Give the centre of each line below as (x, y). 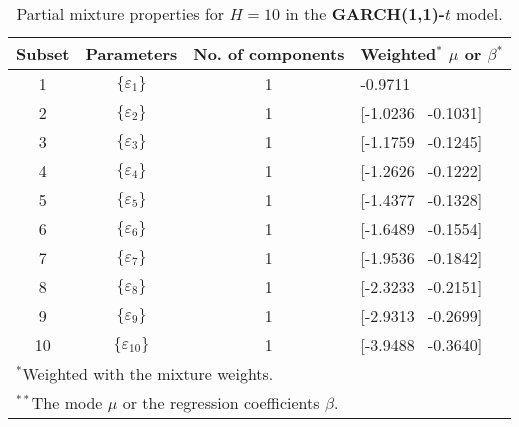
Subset (43, 53)
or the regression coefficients (221, 402)
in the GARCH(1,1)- (365, 13)
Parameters (131, 53)
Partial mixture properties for (120, 13)
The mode (67, 402)
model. (479, 13)
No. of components (269, 53)
